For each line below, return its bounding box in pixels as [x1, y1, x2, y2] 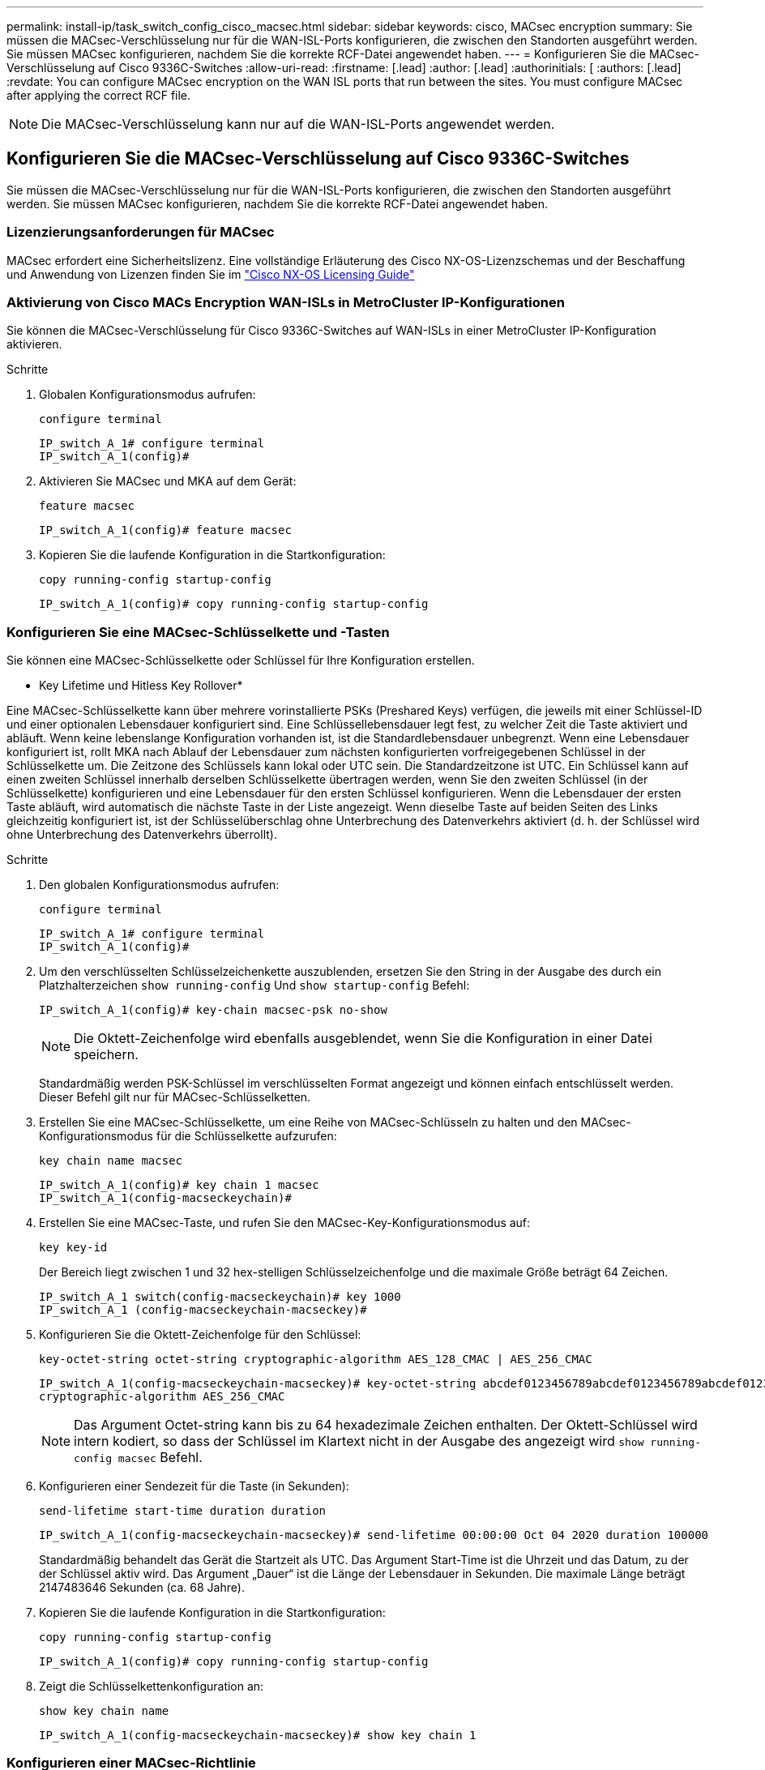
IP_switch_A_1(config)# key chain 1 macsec [39, 1178, 319, 1192]
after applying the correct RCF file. [6, 88, 191, 102]
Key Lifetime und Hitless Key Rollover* [39, 678, 243, 693]
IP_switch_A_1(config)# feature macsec [39, 524, 292, 537]
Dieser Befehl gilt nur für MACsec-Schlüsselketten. [39, 1090, 311, 1105]
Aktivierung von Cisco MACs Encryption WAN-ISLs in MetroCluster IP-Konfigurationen [6, 293, 565, 310]
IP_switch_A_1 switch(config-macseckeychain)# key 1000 [39, 1290, 401, 1304]
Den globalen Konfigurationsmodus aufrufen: [39, 878, 280, 892]
